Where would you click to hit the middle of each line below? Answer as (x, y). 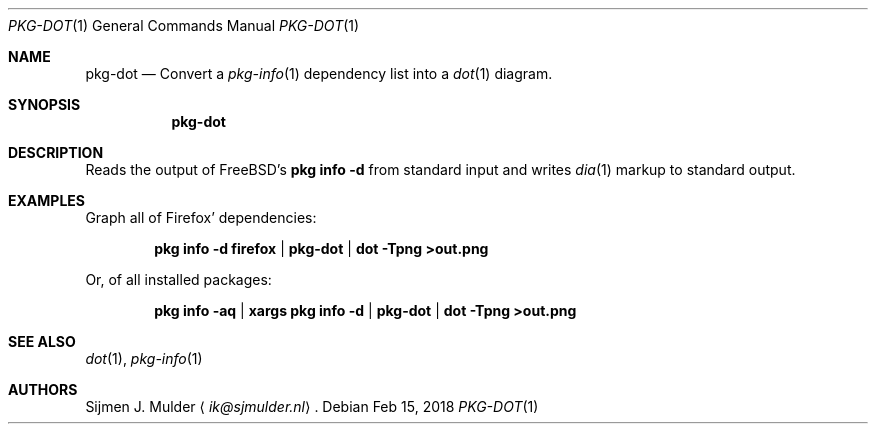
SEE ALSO (42, 341)
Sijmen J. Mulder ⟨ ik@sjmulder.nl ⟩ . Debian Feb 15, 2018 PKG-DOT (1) (312, 406)
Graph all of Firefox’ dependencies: (201, 217)
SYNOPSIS (44, 104)
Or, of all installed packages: (178, 279)
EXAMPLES (46, 200)
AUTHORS (43, 389)
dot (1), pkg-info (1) (144, 358)
